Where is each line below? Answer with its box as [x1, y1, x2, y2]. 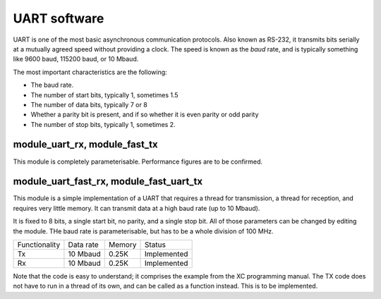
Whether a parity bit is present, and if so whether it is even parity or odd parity [30, 110, 259, 119]
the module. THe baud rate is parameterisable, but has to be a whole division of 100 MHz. [13, 226, 274, 236]
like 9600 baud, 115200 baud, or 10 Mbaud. [13, 55, 139, 63]
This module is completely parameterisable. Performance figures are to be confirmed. [13, 157, 263, 166]
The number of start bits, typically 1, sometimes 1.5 [30, 90, 179, 99]
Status [144, 240, 166, 250]
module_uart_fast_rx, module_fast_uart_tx [13, 176, 203, 188]
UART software [13, 11, 104, 26]
